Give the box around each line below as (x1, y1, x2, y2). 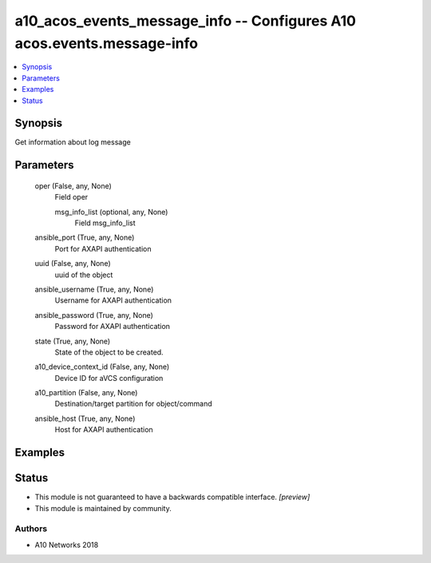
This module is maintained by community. (34, 503, 172, 513)
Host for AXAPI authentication (54, 425, 153, 434)
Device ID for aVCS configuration (54, 373, 164, 383)
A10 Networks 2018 (34, 540, 99, 549)
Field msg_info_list (74, 218, 136, 228)
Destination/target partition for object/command (54, 399, 212, 409)
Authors (14, 523, 48, 534)
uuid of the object (54, 270, 113, 280)
